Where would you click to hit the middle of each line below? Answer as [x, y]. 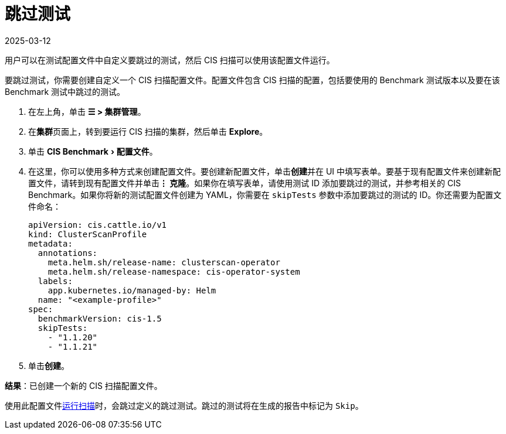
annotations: [68, 253]
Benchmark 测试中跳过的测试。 [65, 91]
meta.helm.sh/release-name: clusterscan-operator [164, 262]
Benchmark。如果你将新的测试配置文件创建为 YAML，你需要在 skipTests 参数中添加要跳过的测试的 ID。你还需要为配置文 [265, 194]
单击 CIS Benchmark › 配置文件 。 [93, 151]
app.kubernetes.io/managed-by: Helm [132, 290]
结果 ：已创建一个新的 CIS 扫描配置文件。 [84, 385]
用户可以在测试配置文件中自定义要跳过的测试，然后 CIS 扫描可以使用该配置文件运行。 [170, 60]
